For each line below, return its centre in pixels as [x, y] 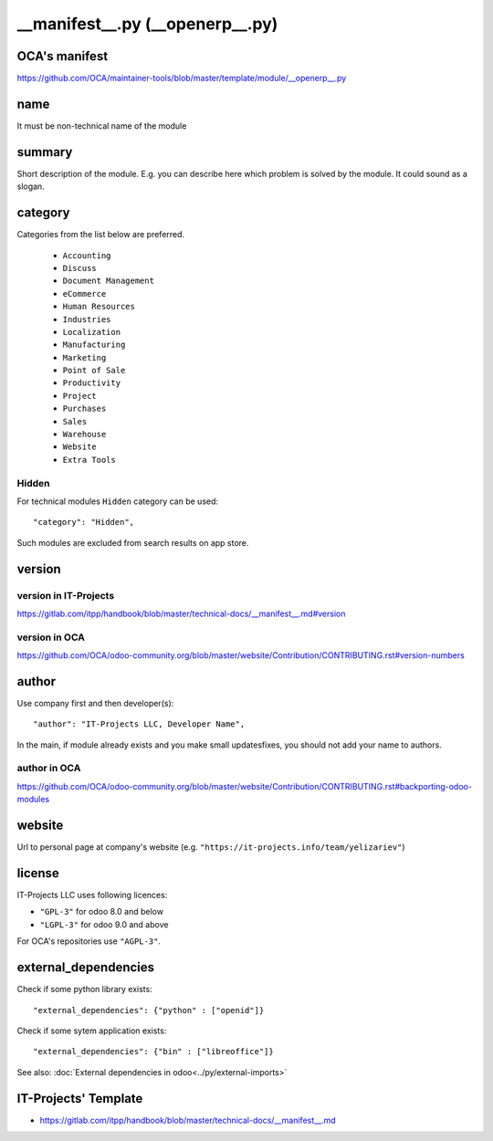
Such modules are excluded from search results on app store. [133, 542]
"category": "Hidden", [84, 522]
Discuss [80, 268]
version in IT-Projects [66, 595]
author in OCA [49, 769]
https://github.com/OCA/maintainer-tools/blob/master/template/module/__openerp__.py [182, 79]
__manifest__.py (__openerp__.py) [147, 24]
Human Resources [99, 307]
